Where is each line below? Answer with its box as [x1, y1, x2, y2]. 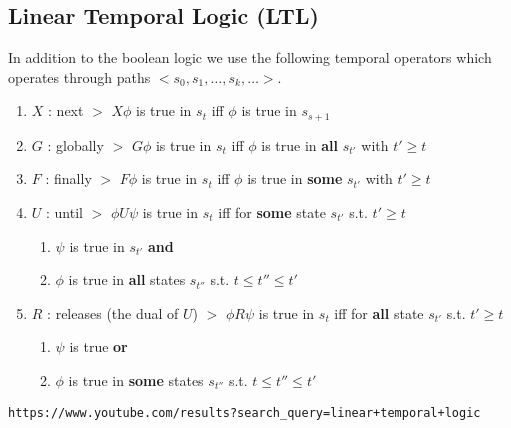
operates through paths [8, 66, 151, 87]
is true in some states [68, 370, 204, 390]
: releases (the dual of [47, 302, 179, 323]
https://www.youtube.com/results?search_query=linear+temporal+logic [8, 405, 481, 420]
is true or [69, 336, 128, 357]
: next [48, 100, 84, 121]
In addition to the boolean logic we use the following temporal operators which [8, 47, 492, 68]
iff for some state [218, 202, 326, 223]
